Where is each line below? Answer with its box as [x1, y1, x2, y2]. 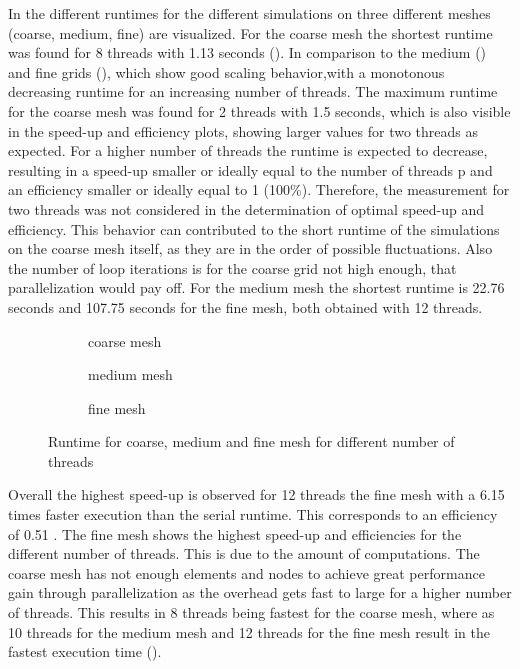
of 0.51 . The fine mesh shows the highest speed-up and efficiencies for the [8, 523, 462, 544]
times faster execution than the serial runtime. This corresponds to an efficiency [8, 504, 498, 525]
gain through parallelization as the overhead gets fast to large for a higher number [8, 582, 512, 603]
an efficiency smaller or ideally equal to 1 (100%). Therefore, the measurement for [8, 179, 510, 200]
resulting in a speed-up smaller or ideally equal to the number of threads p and [8, 159, 493, 180]
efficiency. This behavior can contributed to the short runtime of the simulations [8, 218, 500, 239]
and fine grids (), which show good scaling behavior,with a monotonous [8, 61, 445, 82]
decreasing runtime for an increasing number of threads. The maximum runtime [8, 81, 498, 102]
